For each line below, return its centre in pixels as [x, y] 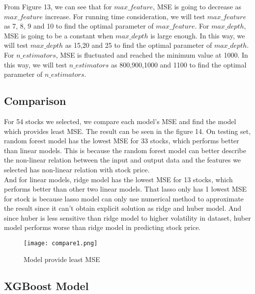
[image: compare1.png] [61, 244]
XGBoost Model [46, 285]
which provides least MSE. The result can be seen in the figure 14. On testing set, [127, 131]
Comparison [35, 101]
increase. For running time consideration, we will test [125, 16]
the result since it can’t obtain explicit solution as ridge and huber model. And [123, 208]
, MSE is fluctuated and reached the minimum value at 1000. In [152, 54]
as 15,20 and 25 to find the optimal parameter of [139, 45]
